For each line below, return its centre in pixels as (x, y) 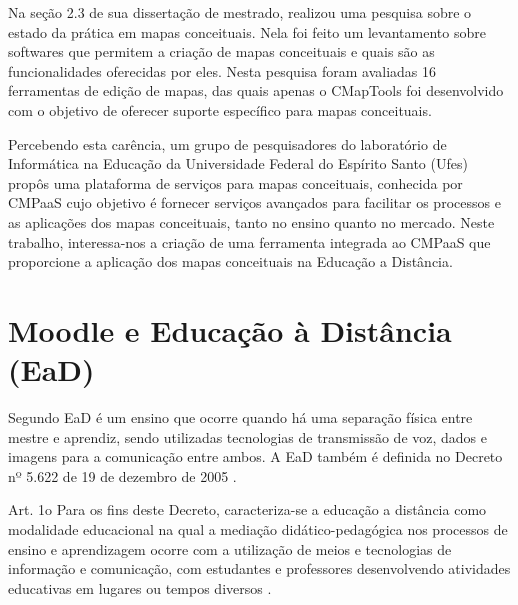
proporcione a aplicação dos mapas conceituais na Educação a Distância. (230, 261)
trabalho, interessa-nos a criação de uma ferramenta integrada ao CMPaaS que (249, 241)
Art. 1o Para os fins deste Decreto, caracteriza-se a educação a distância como (247, 509)
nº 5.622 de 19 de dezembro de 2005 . (122, 475)
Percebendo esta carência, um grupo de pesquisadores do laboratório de (227, 143)
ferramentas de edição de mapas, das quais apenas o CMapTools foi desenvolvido (256, 90)
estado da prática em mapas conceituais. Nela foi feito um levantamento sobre (247, 31)
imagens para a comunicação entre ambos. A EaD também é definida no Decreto (255, 456)
